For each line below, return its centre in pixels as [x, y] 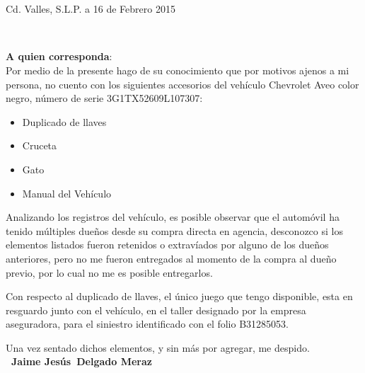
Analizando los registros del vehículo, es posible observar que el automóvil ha [173, 217]
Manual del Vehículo [67, 193]
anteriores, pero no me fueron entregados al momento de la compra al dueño [171, 258]
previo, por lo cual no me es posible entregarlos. [109, 272]
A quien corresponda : [59, 56]
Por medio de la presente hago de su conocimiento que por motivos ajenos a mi [178, 70]
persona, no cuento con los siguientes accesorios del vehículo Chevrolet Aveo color [182, 84]
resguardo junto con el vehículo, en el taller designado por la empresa [156, 310]
